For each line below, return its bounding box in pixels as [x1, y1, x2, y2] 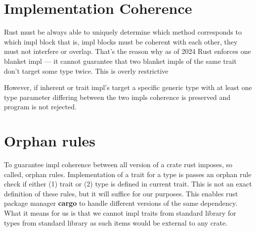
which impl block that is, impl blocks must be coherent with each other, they [4, 36, 238, 46]
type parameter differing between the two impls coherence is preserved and [4, 92, 231, 102]
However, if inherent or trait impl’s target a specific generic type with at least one [4, 82, 252, 92]
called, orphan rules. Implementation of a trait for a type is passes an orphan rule [4, 169, 252, 179]
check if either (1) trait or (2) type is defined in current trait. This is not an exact [4, 179, 252, 189]
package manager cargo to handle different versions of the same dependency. [4, 198, 238, 208]
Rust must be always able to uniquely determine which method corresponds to [4, 27, 242, 37]
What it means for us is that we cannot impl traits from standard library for [4, 207, 236, 218]
